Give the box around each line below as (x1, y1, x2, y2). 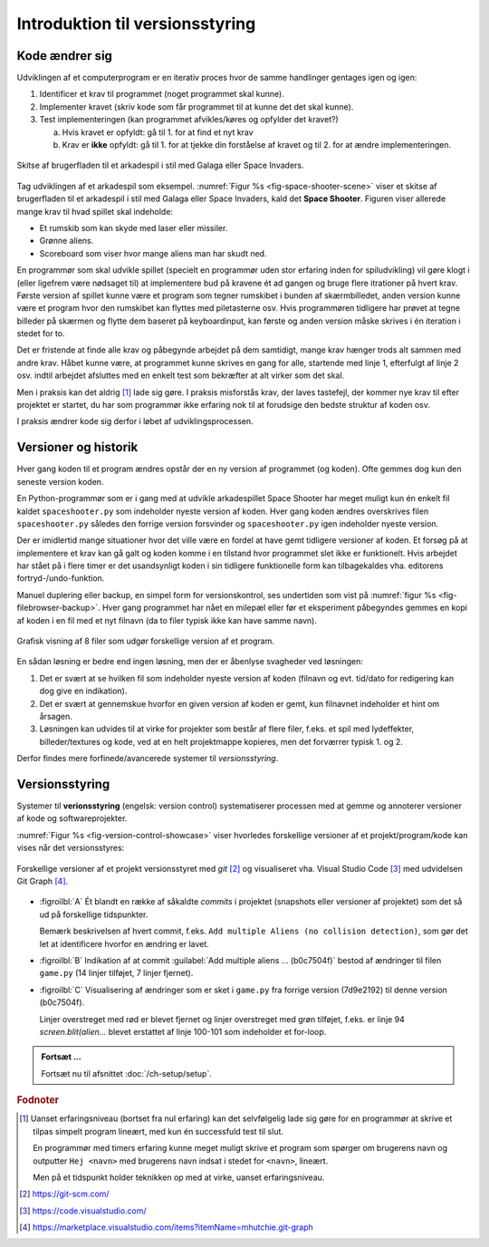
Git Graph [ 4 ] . (16, 875, 69, 887)
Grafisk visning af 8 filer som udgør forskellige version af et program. (16, 635, 275, 647)
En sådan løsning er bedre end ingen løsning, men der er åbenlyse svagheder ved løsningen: (16, 656, 364, 667)
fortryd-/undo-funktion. (16, 573, 105, 584)
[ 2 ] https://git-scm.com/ (19, 1188, 110, 1200)
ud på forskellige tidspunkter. (39, 909, 149, 920)
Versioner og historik (16, 440, 139, 455)
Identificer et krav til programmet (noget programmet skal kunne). (39, 89, 284, 100)
